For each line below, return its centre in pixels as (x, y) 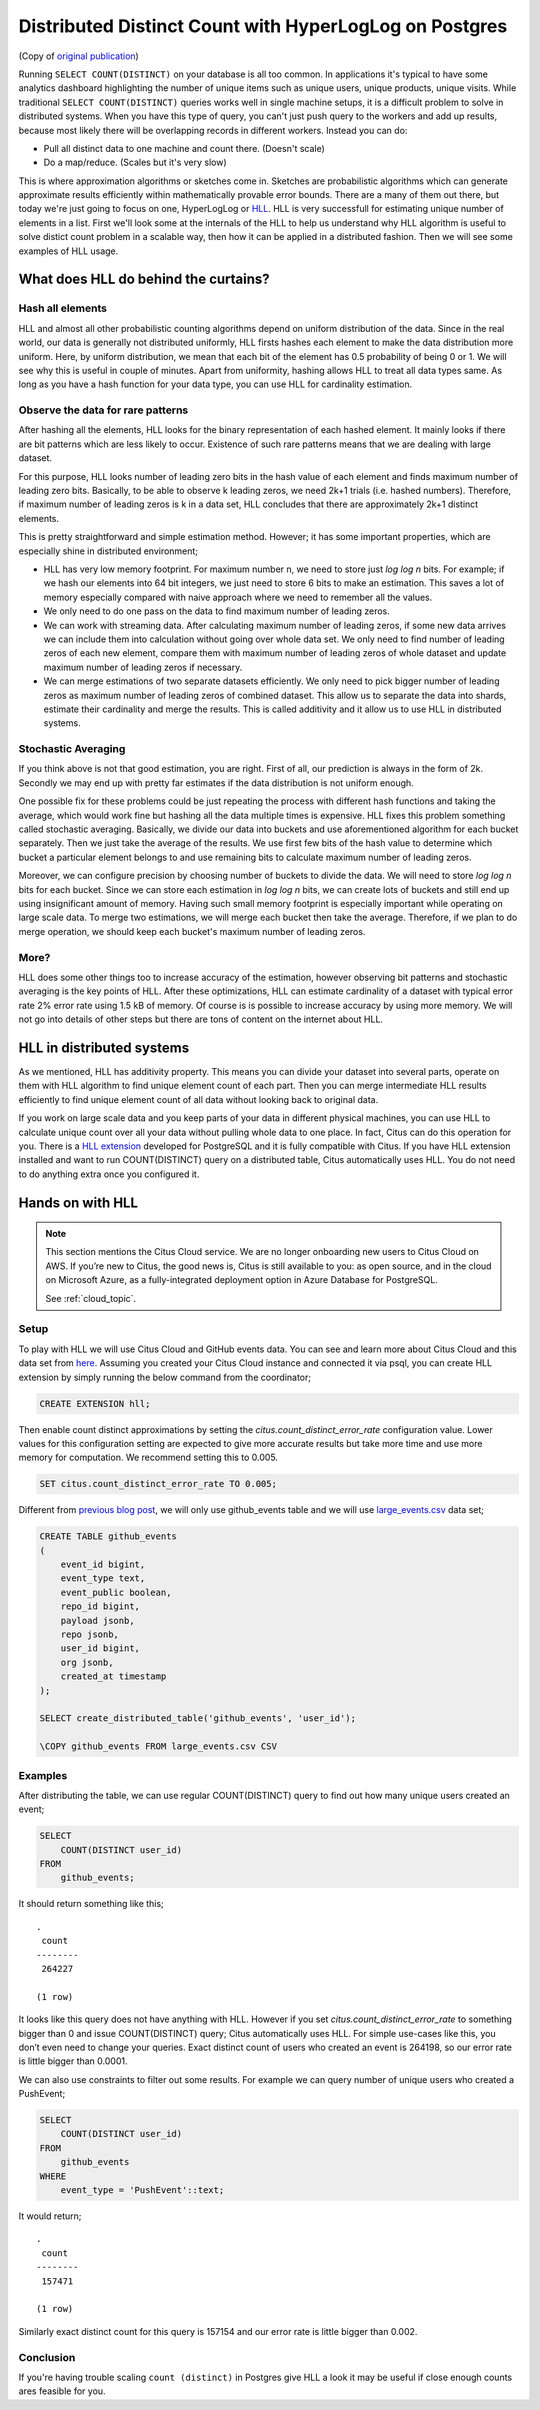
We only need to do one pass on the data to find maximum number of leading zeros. (216, 611)
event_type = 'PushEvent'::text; (142, 2190)
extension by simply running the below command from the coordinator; (165, 1377)
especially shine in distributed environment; (108, 551)
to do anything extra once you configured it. (109, 1174)
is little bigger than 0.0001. (73, 2061)
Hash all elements (62, 308)
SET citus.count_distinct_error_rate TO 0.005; (158, 1484)
